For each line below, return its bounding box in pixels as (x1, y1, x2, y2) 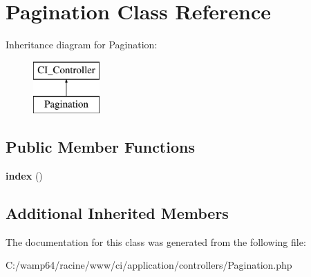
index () (6, 169, 43, 183)
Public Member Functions (6, 136, 195, 157)
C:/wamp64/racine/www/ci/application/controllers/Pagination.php (6, 258, 292, 272)
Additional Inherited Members (6, 202, 229, 224)
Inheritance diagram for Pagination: (6, 37, 158, 52)
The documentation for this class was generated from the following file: (6, 234, 306, 249)
